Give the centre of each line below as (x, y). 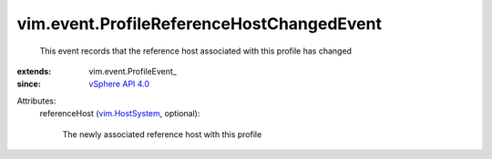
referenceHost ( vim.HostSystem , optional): (120, 114)
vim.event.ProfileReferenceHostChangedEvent (200, 24)
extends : (34, 71)
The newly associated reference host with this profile (162, 134)
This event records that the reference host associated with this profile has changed (196, 51)
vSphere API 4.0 (119, 84)
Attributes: (36, 101)
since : (29, 84)
